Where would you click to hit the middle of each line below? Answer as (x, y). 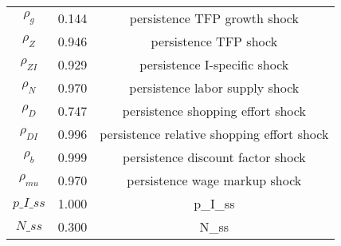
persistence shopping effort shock (214, 111)
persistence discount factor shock (214, 157)
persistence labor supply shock (214, 87)
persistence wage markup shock (214, 180)
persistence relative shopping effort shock (214, 134)
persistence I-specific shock (214, 64)
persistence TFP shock (214, 41)
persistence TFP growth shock (214, 18)
